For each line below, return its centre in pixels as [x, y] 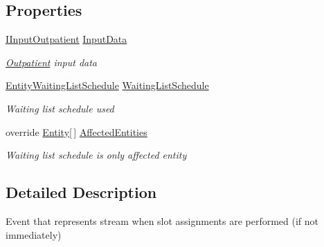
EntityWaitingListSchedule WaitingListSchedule [107, 85]
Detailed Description [81, 192]
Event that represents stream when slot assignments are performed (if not [162, 220]
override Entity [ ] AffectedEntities [76, 131]
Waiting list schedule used [60, 108]
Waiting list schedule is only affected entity [96, 155]
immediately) [34, 234]
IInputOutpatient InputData [66, 39]
